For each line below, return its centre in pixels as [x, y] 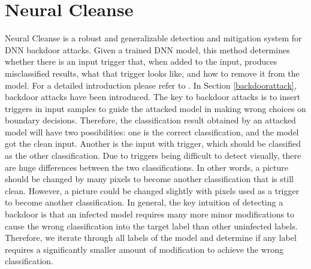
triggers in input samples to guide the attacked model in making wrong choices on [155, 108]
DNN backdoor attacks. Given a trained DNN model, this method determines [147, 49]
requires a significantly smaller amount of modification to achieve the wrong [144, 249]
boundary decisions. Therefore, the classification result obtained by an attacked [150, 120]
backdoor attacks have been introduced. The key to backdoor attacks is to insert [153, 97]
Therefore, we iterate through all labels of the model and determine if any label [151, 238]
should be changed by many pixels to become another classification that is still [149, 179]
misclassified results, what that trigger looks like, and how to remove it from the [152, 73]
